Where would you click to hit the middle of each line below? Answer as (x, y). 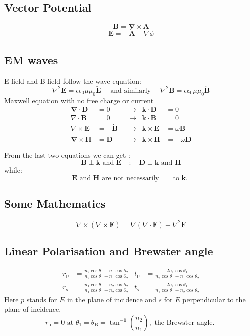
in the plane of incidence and (111, 299)
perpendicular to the (214, 299)
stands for (42, 299)
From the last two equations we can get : (67, 155)
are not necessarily (131, 178)
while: (13, 170)
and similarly (131, 91)
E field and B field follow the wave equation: (73, 80)
